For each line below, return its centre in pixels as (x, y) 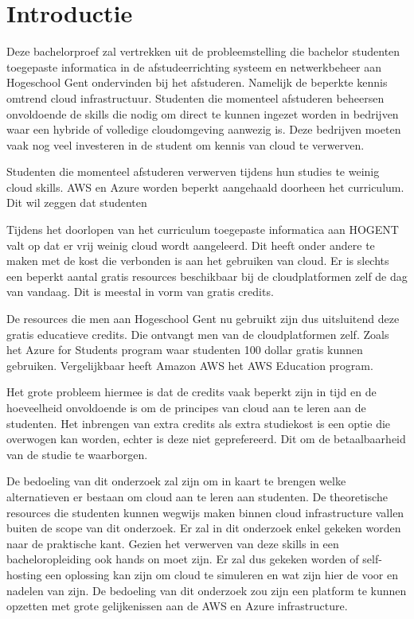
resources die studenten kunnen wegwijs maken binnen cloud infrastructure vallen (205, 512)
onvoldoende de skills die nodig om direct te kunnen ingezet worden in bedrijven (203, 113)
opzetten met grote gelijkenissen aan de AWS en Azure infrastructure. (177, 606)
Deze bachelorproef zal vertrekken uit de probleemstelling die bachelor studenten (203, 51)
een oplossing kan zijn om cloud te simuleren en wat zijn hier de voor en (222, 574)
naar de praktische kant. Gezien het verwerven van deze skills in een (173, 543)
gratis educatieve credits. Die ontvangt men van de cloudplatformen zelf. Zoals (198, 334)
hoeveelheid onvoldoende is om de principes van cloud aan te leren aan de (186, 407)
